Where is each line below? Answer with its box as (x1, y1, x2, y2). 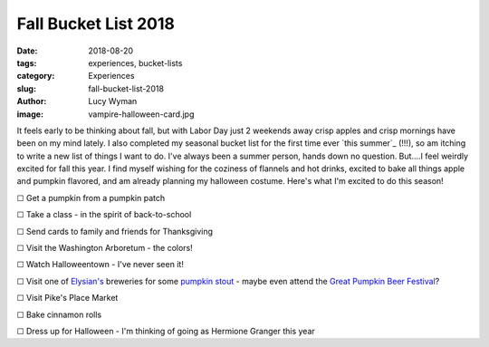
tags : (16, 57, 37, 68)
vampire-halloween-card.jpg (88, 109, 195, 120)
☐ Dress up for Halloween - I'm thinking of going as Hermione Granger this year (16, 325, 316, 336)
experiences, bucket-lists (88, 57, 183, 68)
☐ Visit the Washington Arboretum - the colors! (16, 243, 194, 254)
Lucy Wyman (88, 96, 138, 107)
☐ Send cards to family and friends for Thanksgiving (16, 226, 213, 236)
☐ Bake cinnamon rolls (16, 309, 102, 320)
